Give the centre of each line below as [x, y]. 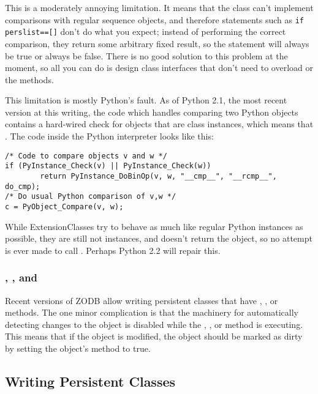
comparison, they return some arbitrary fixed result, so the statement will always [157, 43]
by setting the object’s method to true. [78, 348]
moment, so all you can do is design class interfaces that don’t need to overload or [159, 68]
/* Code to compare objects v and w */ [86, 156]
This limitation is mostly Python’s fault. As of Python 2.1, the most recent [146, 100]
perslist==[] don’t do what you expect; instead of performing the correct [146, 32]
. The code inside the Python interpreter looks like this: [109, 136]
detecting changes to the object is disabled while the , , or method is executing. [154, 324]
